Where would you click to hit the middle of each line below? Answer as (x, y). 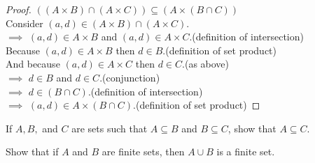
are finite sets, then (143, 152)
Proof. (19, 9)
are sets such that (110, 128)
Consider (24, 23)
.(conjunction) (130, 77)
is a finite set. (246, 152)
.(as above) (206, 64)
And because (33, 64)
